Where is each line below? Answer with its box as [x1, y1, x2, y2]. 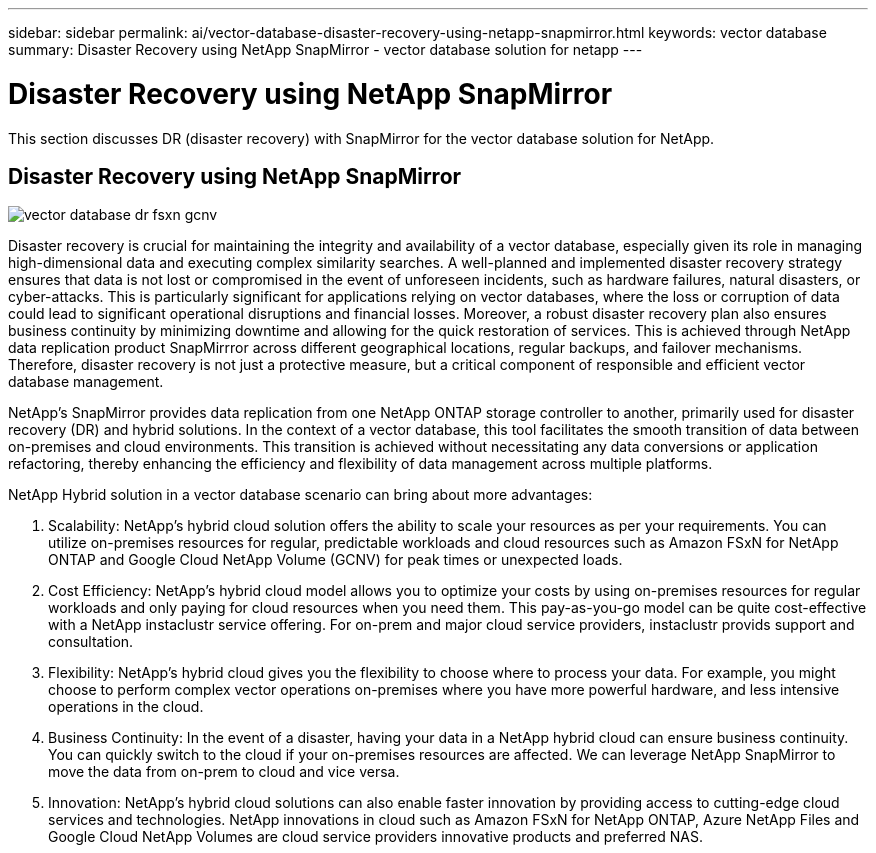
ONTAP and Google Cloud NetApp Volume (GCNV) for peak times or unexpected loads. [48, 551, 623, 569]
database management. [8, 373, 164, 391]
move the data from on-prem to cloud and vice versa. [48, 763, 400, 781]
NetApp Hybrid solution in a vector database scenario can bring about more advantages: [8, 486, 593, 504]
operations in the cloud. [48, 698, 204, 716]
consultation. [48, 633, 134, 651]
